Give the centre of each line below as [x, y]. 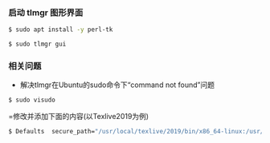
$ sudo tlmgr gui [37, 44]
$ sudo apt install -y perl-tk [61, 30]
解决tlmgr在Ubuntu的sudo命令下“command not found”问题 [117, 85]
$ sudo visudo [32, 100]
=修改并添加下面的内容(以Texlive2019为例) [79, 117]
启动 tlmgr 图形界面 [46, 12]
